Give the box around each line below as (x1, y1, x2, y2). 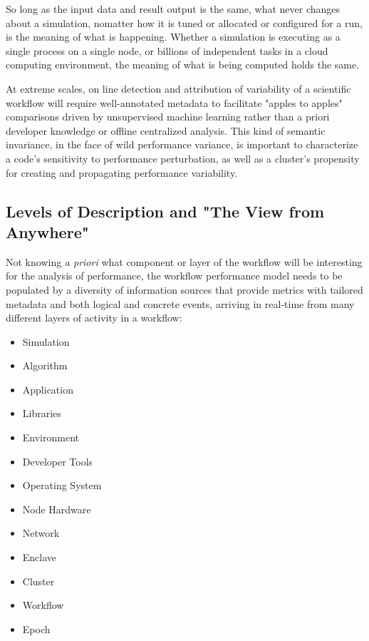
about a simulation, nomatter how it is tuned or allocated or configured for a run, (6, 15, 363, 30)
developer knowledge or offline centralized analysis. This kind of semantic (6, 123, 326, 138)
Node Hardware (22, 501, 91, 516)
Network (22, 525, 60, 540)
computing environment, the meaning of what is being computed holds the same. (6, 57, 360, 72)
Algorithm (22, 358, 68, 373)
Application (22, 381, 73, 396)
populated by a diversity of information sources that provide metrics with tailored (6, 282, 363, 297)
